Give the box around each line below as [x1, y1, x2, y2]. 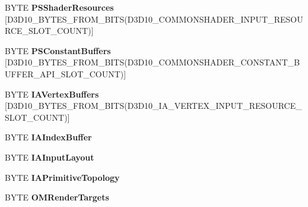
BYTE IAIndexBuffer [5, 131, 92, 143]
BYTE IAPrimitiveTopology [5, 171, 120, 183]
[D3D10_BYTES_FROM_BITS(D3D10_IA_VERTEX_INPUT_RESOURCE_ [5, 99, 302, 112]
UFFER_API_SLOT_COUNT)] [5, 67, 126, 80]
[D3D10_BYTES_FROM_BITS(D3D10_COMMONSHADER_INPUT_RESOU [5, 12, 303, 25]
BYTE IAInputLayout [5, 150, 94, 163]
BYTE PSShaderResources [5, 1, 114, 13]
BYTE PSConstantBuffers [5, 44, 111, 57]
